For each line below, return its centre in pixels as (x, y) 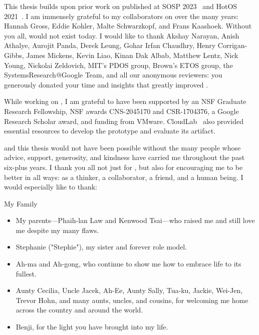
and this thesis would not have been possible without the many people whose (122, 147)
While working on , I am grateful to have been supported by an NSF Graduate (125, 101)
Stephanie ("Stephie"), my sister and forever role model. (101, 247)
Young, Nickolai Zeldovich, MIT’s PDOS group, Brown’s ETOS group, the (118, 65)
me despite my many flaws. (57, 230)
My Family (21, 203)
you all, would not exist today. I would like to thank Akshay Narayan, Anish (122, 35)
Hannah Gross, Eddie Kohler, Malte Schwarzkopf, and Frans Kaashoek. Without (128, 26)
